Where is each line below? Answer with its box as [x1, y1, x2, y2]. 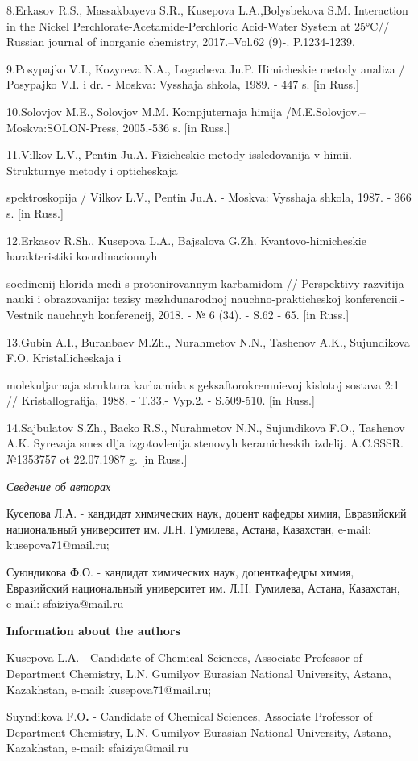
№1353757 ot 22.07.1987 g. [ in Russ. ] [6, 451, 188, 468]
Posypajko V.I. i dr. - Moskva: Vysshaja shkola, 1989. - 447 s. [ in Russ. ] [6, 76, 359, 93]
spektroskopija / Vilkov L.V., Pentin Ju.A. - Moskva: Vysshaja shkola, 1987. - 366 [6, 189, 412, 206]
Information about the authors [6, 622, 180, 638]
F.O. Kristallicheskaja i [6, 349, 122, 366]
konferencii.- [344, 290, 405, 307]
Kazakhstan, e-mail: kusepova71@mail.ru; [6, 680, 212, 697]
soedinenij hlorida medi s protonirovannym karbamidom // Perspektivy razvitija [6, 274, 404, 291]
